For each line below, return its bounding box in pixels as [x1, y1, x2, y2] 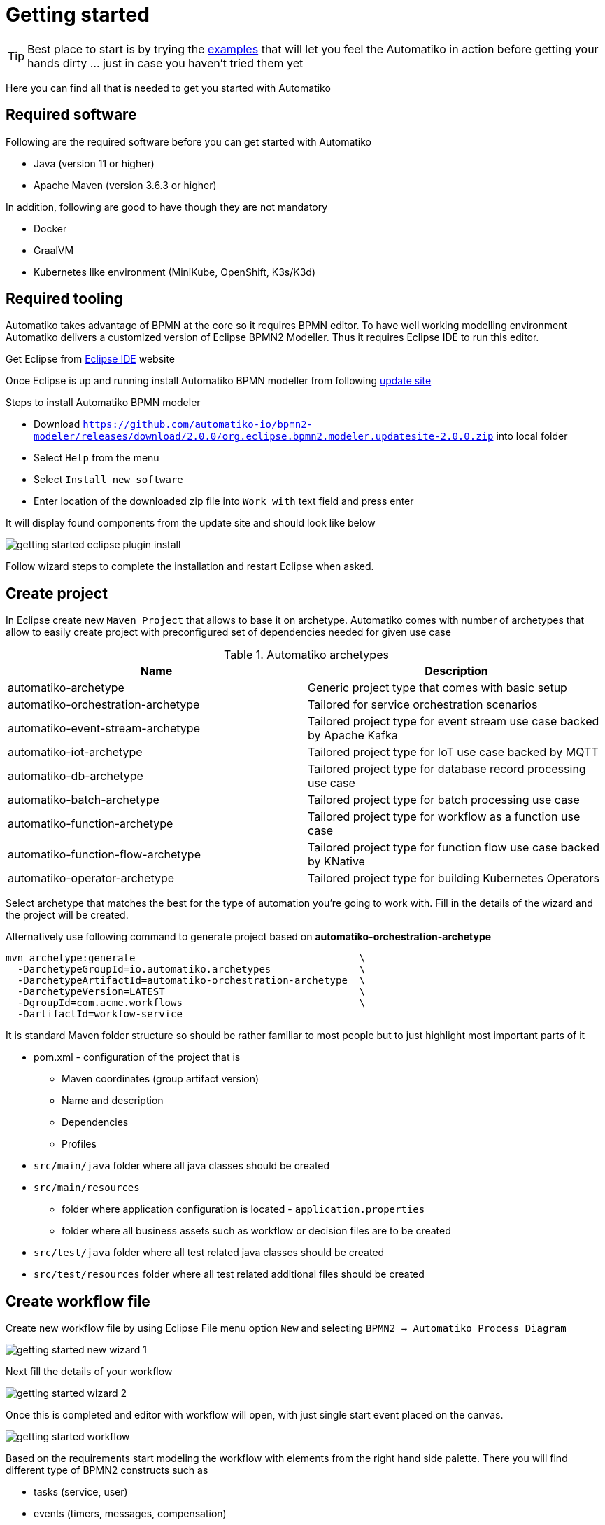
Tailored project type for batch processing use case [308, 793, 580, 807]
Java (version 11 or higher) [34, 157, 155, 169]
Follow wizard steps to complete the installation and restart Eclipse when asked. [6, 560, 374, 573]
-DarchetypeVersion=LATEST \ [17, 986, 366, 998]
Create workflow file [6, 1292, 150, 1310]
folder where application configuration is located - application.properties [62, 1203, 425, 1216]
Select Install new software [34, 473, 183, 486]
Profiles [62, 1138, 97, 1150]
